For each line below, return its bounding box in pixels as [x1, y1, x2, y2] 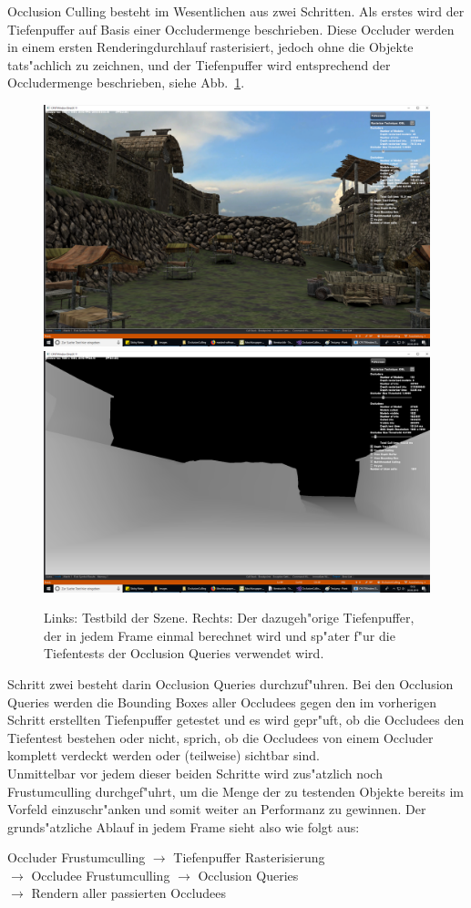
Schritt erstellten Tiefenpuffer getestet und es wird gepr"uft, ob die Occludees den [7, 710, 465, 729]
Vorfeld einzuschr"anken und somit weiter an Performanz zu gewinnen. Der [7, 800, 426, 819]
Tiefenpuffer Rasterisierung [173, 848, 325, 867]
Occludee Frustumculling [31, 865, 170, 884]
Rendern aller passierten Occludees [31, 883, 227, 903]
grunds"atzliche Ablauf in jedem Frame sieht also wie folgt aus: [7, 817, 360, 836]
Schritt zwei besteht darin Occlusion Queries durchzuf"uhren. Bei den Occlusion [7, 674, 454, 693]
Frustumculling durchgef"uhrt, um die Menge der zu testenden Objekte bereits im [7, 781, 464, 800]
